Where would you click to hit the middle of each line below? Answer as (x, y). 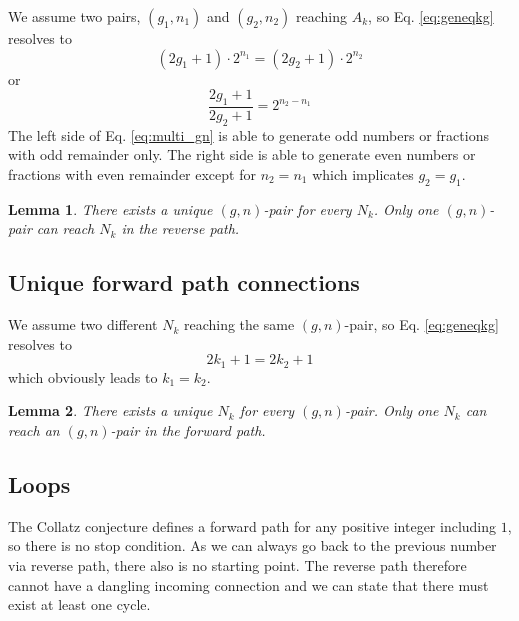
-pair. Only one (391, 410)
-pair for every (307, 208)
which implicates (363, 174)
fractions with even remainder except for (132, 174)
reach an (34, 430)
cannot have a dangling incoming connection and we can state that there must (248, 584)
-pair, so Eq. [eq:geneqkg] (421, 324)
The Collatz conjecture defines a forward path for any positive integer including (252, 525)
